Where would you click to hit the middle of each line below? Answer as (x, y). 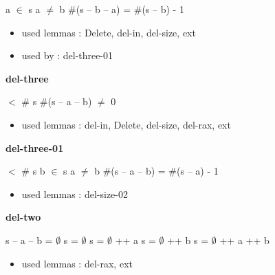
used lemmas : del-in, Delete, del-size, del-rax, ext (126, 124)
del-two (23, 217)
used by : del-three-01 (67, 55)
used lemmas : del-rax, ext (77, 263)
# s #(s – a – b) (57, 101)
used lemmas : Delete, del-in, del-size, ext (109, 32)
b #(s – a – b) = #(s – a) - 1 (156, 171)
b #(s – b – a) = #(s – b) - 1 (122, 9)
